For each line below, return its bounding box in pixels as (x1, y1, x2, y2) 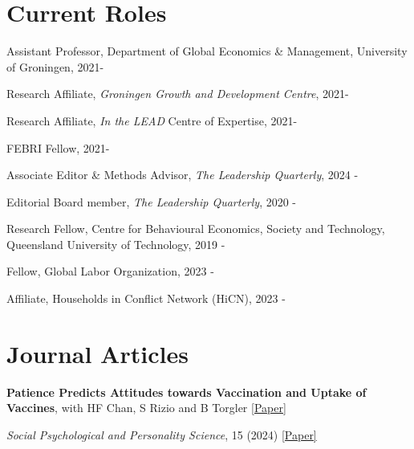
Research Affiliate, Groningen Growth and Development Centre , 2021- (6, 85, 349, 102)
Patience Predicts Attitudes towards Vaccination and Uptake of (6, 383, 367, 400)
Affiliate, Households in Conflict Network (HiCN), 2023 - (6, 290, 286, 307)
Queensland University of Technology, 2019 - (6, 235, 225, 252)
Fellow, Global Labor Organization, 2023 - (6, 263, 214, 280)
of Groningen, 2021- (6, 58, 104, 75)
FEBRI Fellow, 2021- (6, 139, 110, 156)
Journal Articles (6, 337, 189, 369)
